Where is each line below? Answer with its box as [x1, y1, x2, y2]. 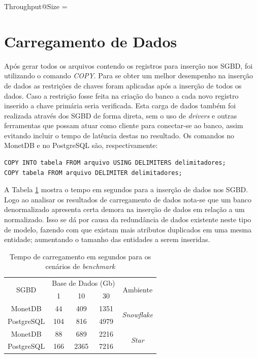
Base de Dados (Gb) [52, 278, 115, 288]
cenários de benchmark [45, 261, 115, 272]
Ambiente [122, 284, 153, 294]
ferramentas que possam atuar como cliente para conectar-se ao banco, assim [4, 120, 243, 131]
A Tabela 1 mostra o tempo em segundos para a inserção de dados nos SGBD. [4, 184, 248, 195]
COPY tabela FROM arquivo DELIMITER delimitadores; [4, 169, 182, 176]
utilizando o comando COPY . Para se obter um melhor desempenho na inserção [4, 70, 253, 81]
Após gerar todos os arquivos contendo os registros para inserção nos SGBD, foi [4, 60, 253, 71]
